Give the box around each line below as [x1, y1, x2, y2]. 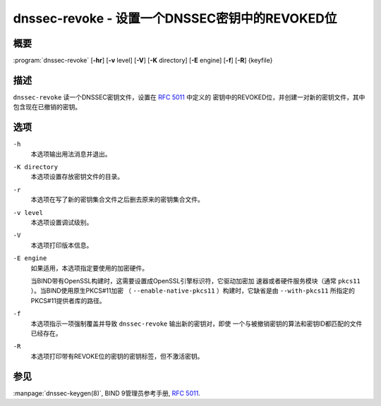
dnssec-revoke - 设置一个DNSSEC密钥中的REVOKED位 [13, 11, 337, 26]
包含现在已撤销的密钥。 [13, 103, 81, 111]
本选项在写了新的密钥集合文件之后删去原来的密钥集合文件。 [30, 195, 204, 204]
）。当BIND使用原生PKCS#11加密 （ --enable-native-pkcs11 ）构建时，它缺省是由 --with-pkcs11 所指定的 [30, 286, 356, 295]
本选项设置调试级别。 [30, 219, 93, 226]
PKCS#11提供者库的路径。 [30, 296, 106, 304]
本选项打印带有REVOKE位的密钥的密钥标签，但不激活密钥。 [30, 352, 204, 360]
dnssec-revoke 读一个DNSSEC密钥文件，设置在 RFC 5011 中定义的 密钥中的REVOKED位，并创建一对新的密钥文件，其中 [13, 92, 365, 101]
